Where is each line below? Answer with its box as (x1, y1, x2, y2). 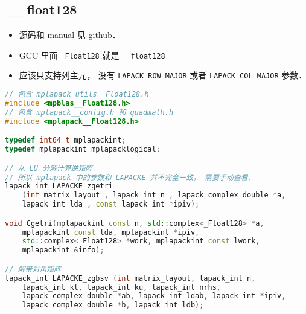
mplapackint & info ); (22, 246, 104, 255)
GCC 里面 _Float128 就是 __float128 (19, 48, 165, 61)
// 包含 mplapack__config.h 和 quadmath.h (5, 107, 174, 117)
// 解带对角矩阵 (5, 264, 61, 274)
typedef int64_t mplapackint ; (5, 136, 126, 145)
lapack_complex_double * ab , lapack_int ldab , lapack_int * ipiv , (22, 292, 286, 301)
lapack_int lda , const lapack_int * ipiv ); (22, 200, 200, 209)
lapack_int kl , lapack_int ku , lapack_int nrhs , (22, 283, 221, 292)
